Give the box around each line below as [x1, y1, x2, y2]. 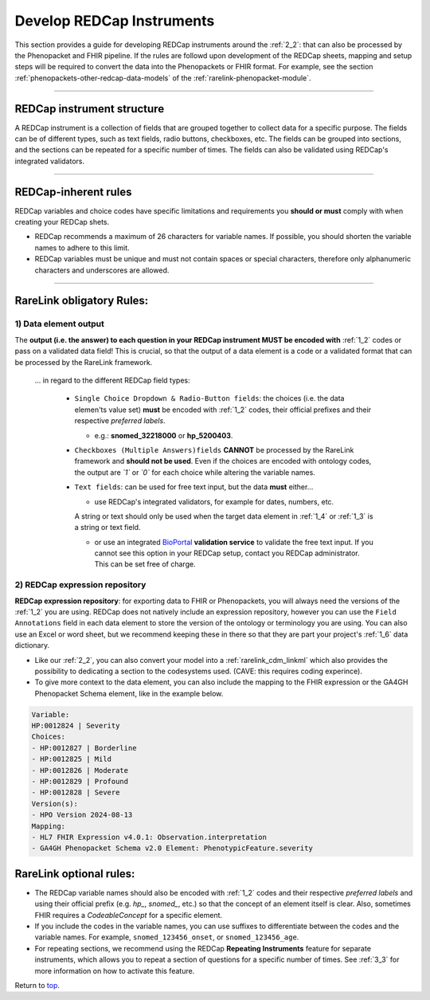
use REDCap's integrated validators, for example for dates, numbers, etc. [94, 496, 334, 506]
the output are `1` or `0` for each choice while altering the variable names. [74, 467, 316, 477]
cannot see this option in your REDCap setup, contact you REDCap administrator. [94, 548, 360, 558]
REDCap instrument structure [14, 102, 165, 116]
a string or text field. [74, 523, 141, 532]
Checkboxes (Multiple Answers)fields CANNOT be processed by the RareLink [74, 445, 354, 454]
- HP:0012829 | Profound [31, 777, 129, 786]
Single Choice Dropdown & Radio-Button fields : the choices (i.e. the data [74, 394, 345, 403]
